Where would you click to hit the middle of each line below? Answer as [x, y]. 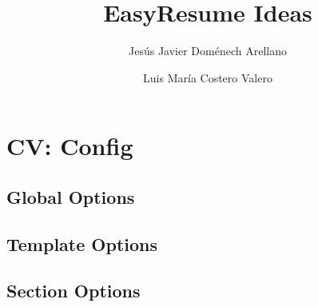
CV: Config [70, 146]
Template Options [82, 243]
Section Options [74, 291]
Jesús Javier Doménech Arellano [208, 51]
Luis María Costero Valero [208, 77]
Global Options [71, 196]
